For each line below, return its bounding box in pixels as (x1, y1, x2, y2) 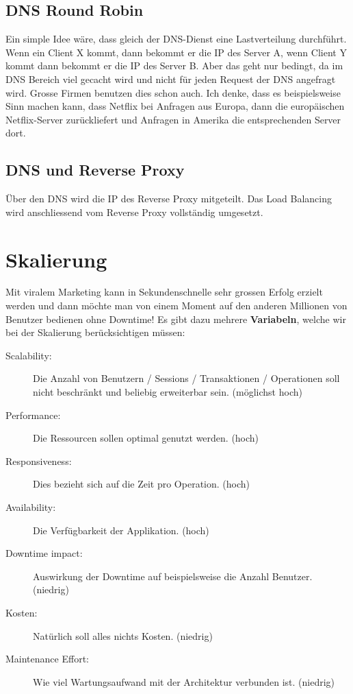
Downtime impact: (5, 546, 83, 560)
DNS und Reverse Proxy (5, 159, 185, 180)
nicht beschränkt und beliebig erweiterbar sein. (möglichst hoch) (33, 385, 302, 399)
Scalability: (5, 348, 52, 362)
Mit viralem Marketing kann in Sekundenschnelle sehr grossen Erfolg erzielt (5, 285, 323, 299)
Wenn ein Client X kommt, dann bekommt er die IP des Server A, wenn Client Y (5, 45, 347, 59)
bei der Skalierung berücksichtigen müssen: (5, 325, 185, 339)
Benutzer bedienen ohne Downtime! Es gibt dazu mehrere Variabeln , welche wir (5, 311, 346, 326)
